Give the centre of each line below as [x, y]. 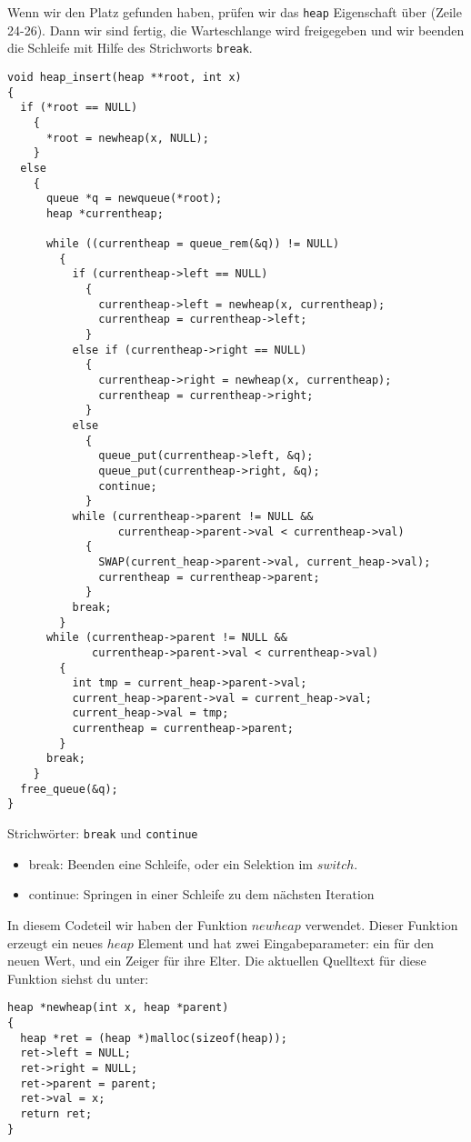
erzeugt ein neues [55, 942]
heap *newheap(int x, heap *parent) [118, 1008]
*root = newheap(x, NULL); [127, 138]
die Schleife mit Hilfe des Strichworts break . [130, 48]
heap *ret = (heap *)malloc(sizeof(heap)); [154, 1038]
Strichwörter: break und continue [103, 833]
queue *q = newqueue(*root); [134, 199]
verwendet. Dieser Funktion [381, 924]
